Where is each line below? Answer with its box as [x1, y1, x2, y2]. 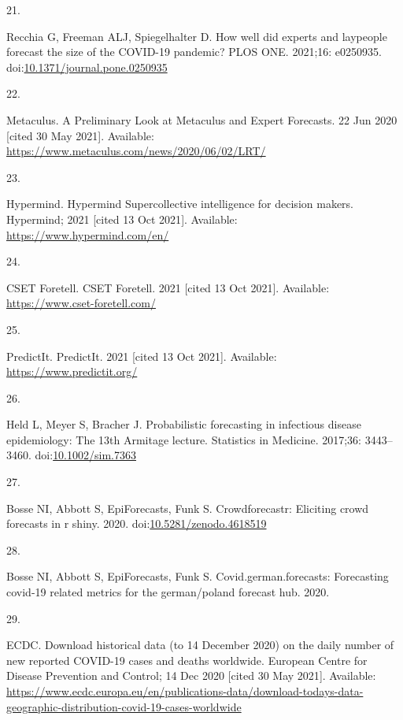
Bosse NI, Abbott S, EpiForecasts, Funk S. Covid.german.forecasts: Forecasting [6, 568, 389, 585]
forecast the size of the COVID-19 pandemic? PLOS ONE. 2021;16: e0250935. [6, 43, 382, 60]
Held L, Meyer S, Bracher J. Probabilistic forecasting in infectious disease [6, 416, 361, 432]
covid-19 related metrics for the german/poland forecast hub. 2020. [6, 584, 330, 600]
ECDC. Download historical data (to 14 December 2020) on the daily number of [6, 636, 394, 653]
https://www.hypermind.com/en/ [6, 226, 169, 243]
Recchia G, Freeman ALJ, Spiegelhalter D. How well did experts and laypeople [6, 28, 387, 44]
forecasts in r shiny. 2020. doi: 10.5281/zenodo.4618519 [6, 515, 267, 532]
